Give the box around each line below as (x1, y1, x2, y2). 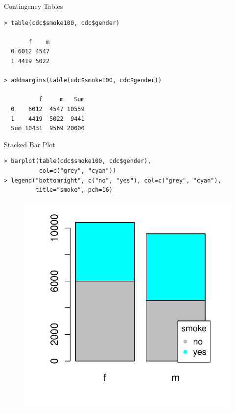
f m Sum (39, 96, 85, 103)
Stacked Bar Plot (4, 139, 55, 149)
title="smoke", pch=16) (35, 186, 113, 194)
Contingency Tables (4, 1, 63, 11)
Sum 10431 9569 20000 (11, 125, 85, 132)
